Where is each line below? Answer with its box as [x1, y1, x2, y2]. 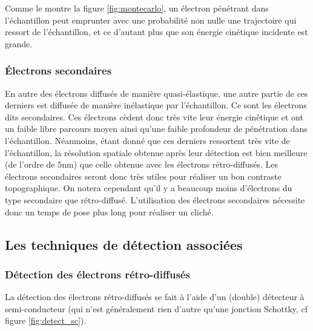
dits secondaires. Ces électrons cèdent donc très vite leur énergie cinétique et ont [5, 110, 303, 123]
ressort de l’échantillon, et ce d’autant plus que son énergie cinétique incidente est [5, 25, 308, 38]
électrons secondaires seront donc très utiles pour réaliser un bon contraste [5, 169, 282, 182]
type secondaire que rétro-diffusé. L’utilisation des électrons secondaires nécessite [5, 193, 305, 206]
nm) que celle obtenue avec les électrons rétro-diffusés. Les [62, 158, 278, 171]
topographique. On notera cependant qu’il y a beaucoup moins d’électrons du [5, 182, 292, 194]
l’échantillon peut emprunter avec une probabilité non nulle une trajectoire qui [5, 13, 297, 26]
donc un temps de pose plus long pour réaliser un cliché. [5, 205, 214, 218]
